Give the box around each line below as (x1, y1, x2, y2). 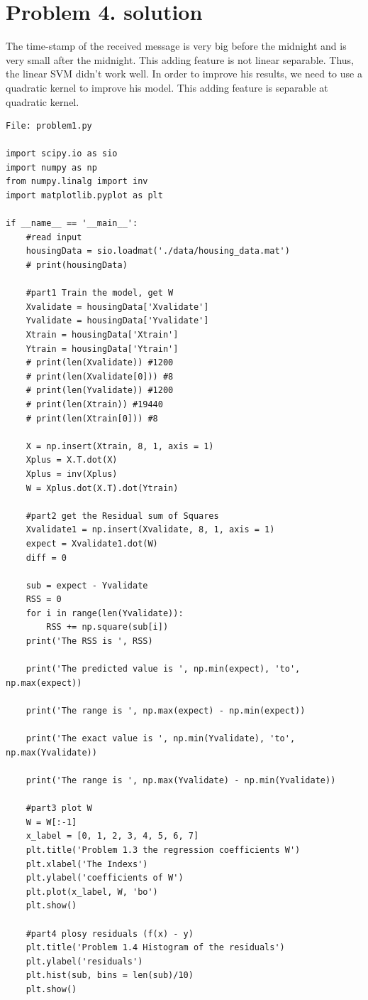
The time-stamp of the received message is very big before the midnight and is (6, 38, 347, 53)
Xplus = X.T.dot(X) (26, 455, 118, 466)
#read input (26, 232, 82, 242)
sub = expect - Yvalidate (26, 580, 148, 591)
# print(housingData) (26, 260, 128, 271)
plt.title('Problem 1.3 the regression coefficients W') (26, 844, 301, 855)
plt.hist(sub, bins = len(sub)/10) (26, 970, 194, 981)
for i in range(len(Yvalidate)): (26, 608, 184, 618)
